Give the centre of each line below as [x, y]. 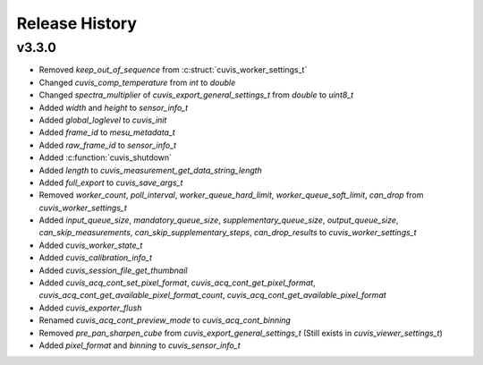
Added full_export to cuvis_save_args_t [111, 182]
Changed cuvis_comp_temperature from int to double [137, 82]
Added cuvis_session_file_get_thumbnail [113, 270]
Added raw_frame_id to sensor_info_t [108, 145]
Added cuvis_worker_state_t [91, 245]
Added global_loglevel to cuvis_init [103, 120]
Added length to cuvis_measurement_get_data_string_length [151, 170]
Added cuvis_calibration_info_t [95, 258]
